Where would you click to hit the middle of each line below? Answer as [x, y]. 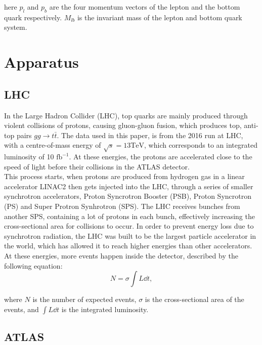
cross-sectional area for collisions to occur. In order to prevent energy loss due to [129, 226]
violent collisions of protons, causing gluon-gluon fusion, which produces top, [123, 125]
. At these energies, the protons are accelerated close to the [161, 157]
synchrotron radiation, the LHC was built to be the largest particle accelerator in [130, 235]
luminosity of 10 [29, 157]
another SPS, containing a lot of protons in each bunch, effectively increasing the [129, 216]
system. [16, 27]
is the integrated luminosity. [105, 309]
